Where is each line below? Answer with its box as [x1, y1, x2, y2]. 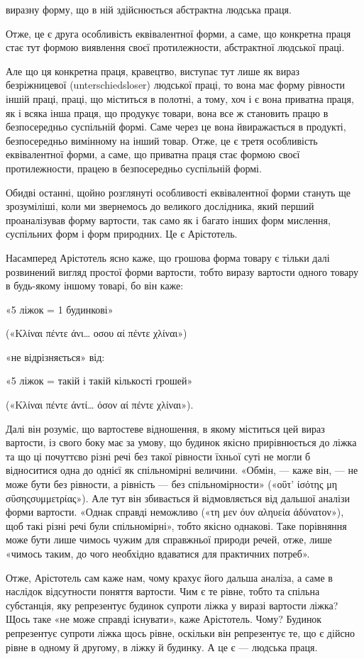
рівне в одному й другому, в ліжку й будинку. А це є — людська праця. [6, 639, 318, 654]
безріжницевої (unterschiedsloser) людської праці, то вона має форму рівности [6, 77, 346, 92]
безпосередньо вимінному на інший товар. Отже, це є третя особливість [6, 133, 318, 148]
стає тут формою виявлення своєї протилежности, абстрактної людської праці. [6, 40, 345, 55]
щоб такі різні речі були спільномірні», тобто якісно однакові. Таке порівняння [6, 518, 347, 533]
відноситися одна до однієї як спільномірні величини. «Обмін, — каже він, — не [6, 463, 358, 477]
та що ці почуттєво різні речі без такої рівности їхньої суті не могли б [6, 448, 311, 463]
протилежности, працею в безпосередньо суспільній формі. [6, 160, 262, 175]
